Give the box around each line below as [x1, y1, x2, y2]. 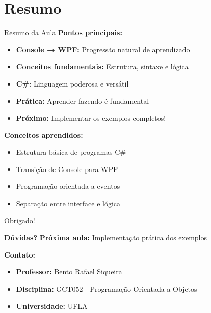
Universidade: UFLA [16, 300, 88, 311]
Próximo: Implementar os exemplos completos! [16, 112, 166, 123]
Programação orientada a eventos [16, 181, 120, 191]
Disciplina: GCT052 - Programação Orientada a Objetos [16, 283, 197, 294]
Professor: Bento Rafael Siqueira [16, 266, 122, 277]
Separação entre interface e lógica [16, 198, 121, 209]
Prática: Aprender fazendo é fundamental [16, 95, 149, 106]
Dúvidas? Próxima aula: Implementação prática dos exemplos [4, 232, 207, 243]
